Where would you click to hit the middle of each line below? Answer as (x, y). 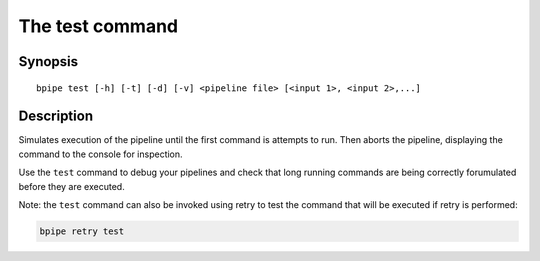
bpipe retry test (82, 231)
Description (56, 116)
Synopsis (48, 61)
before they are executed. (71, 186)
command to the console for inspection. (101, 154)
